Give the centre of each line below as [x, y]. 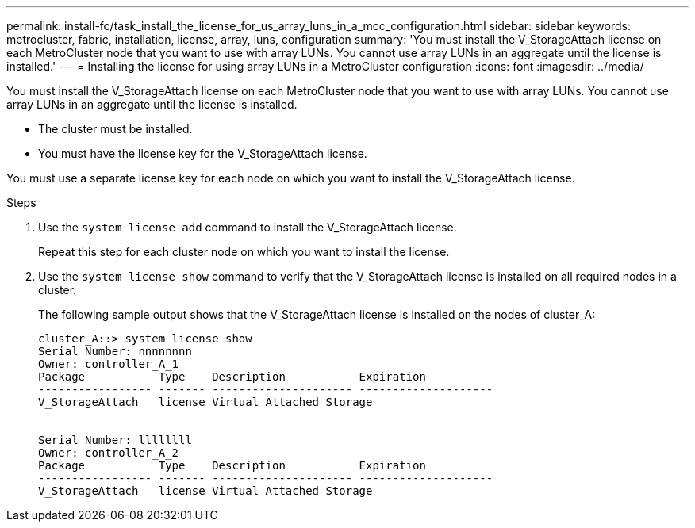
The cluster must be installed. [115, 129]
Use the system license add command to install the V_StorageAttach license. [248, 227]
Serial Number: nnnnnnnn [115, 351]
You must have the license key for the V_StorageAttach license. [203, 153]
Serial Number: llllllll [115, 440]
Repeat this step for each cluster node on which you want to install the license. [244, 252]
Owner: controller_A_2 [109, 453]
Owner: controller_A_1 [109, 364]
